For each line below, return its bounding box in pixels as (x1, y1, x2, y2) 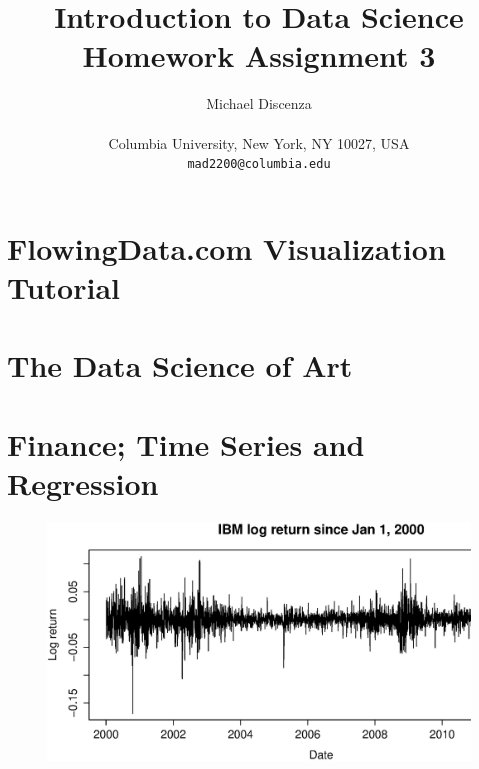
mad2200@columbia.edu (187, 157, 331, 172)
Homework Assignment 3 (82, 35, 436, 76)
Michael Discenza (206, 93, 312, 114)
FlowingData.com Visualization (7, 227, 446, 268)
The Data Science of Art (7, 345, 353, 386)
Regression (7, 462, 159, 503)
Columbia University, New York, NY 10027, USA (108, 132, 410, 153)
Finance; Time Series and (7, 423, 365, 464)
